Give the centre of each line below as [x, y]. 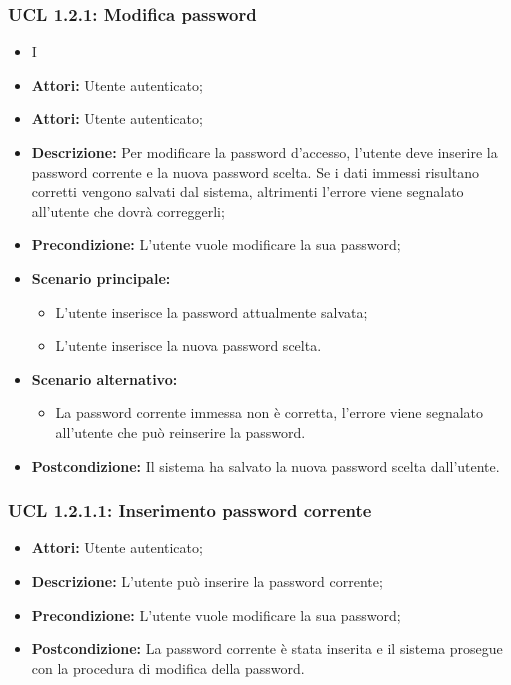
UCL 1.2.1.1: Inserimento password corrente [190, 510]
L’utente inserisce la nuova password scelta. [188, 345]
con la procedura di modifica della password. [168, 667]
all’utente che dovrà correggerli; [128, 210]
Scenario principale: [101, 277]
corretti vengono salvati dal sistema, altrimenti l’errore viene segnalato [247, 191]
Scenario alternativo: [104, 378]
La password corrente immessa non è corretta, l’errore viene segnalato [269, 412]
